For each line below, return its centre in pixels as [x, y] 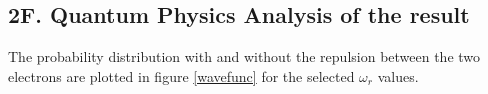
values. [398, 75]
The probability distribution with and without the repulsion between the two [244, 56]
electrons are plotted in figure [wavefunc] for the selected [181, 75]
